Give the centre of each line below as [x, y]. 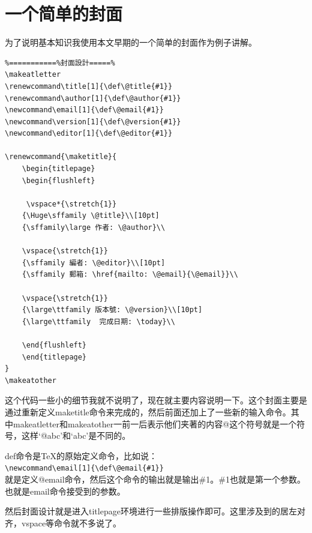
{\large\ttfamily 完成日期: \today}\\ [98, 321]
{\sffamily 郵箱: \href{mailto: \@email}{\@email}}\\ [130, 275]
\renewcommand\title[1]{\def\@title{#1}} [89, 86]
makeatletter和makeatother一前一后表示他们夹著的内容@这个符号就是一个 [155, 423]
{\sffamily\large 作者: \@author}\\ [94, 228]
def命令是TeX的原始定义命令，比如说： [81, 455]
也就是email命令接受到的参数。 [65, 491]
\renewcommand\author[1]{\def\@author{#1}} [93, 98]
